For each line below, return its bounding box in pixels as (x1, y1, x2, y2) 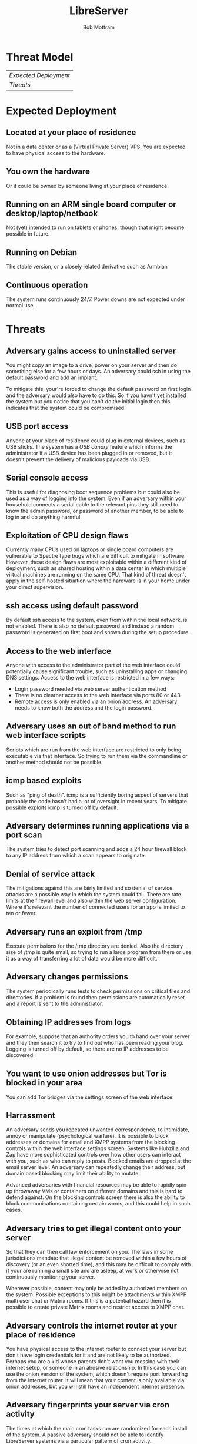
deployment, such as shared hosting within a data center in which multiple (6, 565, 186, 572)
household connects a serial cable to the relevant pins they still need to (6, 501, 179, 508)
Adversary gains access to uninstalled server (6, 346, 176, 356)
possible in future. (6, 230, 50, 237)
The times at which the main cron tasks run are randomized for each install (6, 1425, 188, 1432)
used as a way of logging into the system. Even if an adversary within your (6, 495, 186, 502)
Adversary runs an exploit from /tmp (6, 926, 143, 937)
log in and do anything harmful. (6, 514, 82, 521)
